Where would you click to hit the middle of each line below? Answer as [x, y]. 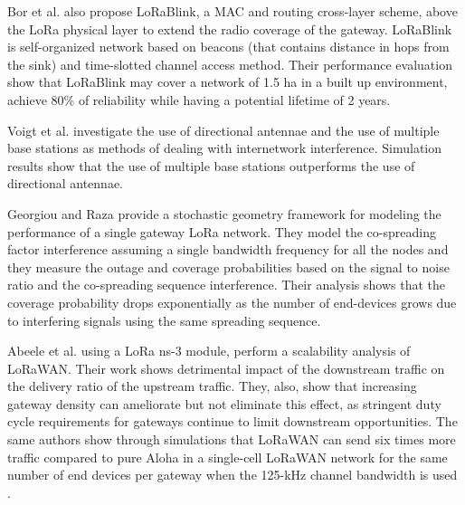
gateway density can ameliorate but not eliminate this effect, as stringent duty [224, 403]
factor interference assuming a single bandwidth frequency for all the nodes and [228, 249]
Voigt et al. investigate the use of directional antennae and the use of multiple [223, 130]
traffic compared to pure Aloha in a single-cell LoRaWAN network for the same [228, 457]
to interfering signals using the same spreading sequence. [164, 320]
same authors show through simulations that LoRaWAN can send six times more [232, 439]
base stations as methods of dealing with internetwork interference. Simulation [225, 148]
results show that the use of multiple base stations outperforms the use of [211, 165]
